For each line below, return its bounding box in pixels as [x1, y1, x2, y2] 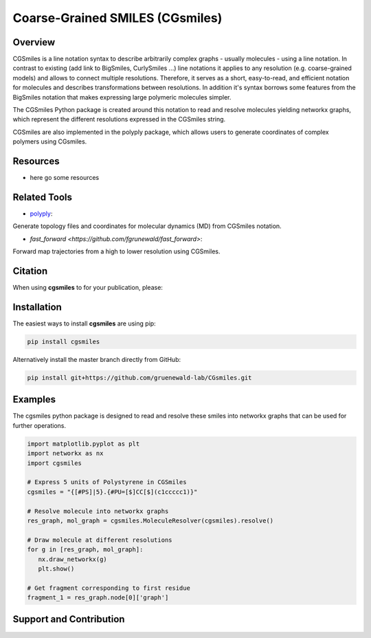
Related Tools [12, 191, 72, 203]
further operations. [12, 421, 67, 429]
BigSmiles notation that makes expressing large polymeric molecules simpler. [12, 93, 232, 101]
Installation [12, 301, 62, 312]
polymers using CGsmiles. [12, 137, 87, 146]
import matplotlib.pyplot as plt [27, 440, 140, 448]
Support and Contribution [12, 613, 125, 625]
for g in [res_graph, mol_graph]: [27, 546, 144, 554]
